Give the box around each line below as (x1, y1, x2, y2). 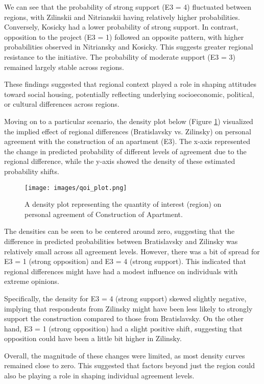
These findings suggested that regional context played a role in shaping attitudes (4, 79, 257, 89)
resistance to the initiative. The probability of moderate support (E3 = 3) (4, 51, 235, 62)
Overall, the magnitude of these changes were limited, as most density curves (4, 350, 245, 361)
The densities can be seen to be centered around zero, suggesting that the (4, 226, 235, 236)
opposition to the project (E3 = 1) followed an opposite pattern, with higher (4, 31, 244, 42)
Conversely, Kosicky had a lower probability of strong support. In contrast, (4, 21, 238, 32)
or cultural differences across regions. (4, 99, 119, 109)
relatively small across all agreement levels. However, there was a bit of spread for (4, 246, 260, 256)
